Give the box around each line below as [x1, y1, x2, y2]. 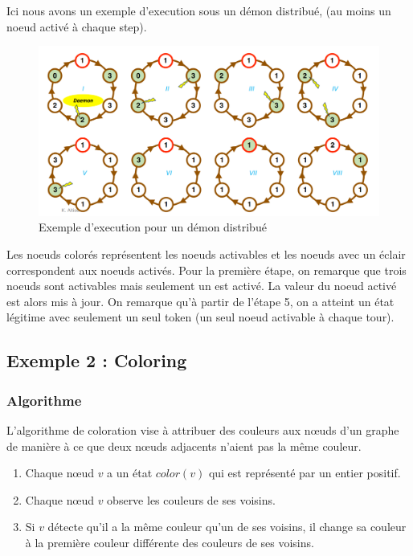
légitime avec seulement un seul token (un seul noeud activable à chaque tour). [6, 309, 395, 325]
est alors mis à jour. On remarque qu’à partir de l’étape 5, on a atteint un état [6, 292, 395, 309]
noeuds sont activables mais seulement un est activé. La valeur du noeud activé [6, 277, 397, 294]
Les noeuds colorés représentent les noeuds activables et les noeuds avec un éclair [6, 245, 406, 262]
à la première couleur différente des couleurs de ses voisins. [25, 534, 314, 550]
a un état [107, 464, 153, 481]
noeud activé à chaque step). [6, 18, 147, 35]
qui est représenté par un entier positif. [208, 464, 401, 481]
